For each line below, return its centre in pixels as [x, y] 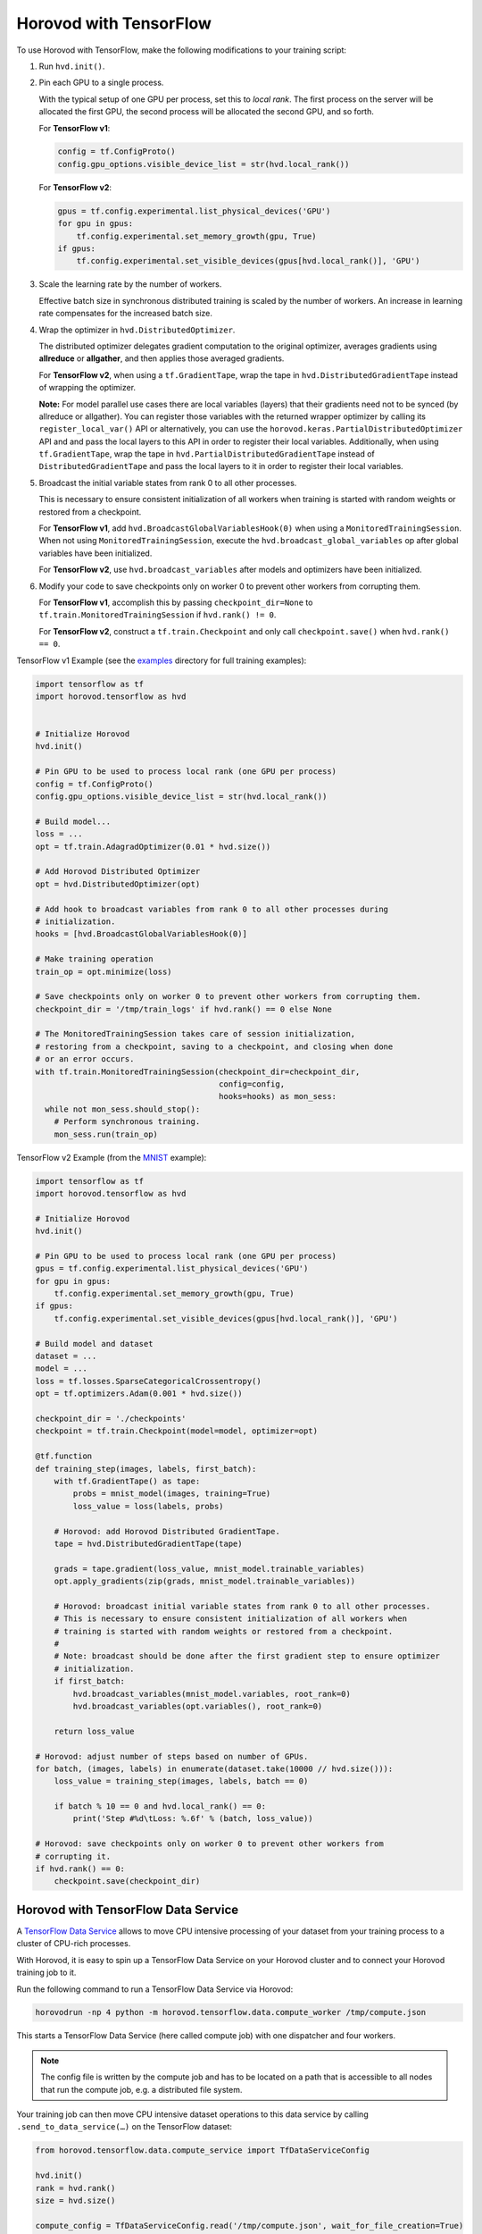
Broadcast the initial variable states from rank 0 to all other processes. [168, 483]
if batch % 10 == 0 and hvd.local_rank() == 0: [160, 1806]
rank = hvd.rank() [75, 2188]
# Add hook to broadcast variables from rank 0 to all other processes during [212, 909]
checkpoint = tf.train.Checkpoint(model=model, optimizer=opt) [177, 1431]
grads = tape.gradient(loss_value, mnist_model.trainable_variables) [209, 1569]
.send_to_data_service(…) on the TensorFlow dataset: [124, 2127]
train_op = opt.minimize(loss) [104, 971]
